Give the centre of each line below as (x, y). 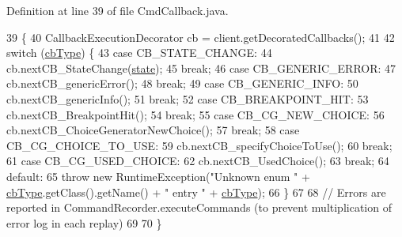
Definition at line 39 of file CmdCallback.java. (118, 10)
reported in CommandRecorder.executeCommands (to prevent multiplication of (199, 207)
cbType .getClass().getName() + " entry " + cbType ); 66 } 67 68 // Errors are (196, 192)
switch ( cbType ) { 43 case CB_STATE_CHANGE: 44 (139, 53)
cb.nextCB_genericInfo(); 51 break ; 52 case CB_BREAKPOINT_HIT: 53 (188, 98)
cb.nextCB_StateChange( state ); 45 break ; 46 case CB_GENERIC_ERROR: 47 (201, 68)
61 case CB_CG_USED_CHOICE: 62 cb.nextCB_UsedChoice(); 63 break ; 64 (198, 161)
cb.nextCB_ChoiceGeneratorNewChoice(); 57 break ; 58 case (153, 130)
